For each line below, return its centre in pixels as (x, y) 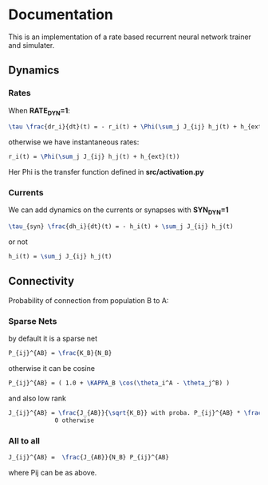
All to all (24, 440)
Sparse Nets (33, 321)
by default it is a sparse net (53, 339)
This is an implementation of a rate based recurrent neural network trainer (130, 37)
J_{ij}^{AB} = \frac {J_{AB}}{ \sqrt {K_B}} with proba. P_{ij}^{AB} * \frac (135, 412)
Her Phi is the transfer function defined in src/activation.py (106, 172)
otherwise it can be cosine (52, 368)
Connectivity (41, 281)
